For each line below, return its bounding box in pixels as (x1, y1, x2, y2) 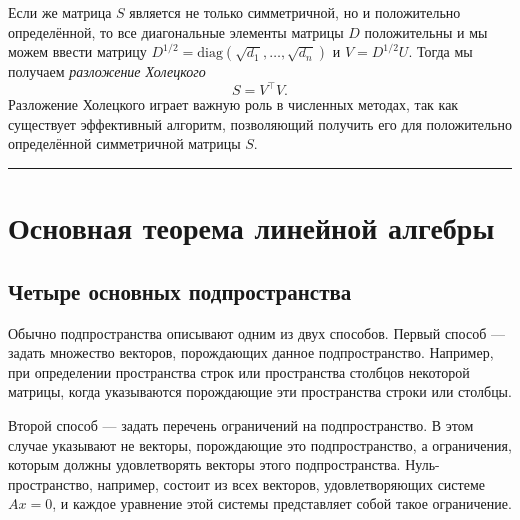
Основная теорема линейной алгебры (8, 207, 495, 248)
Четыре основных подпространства (8, 275, 352, 306)
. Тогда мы (408, 41, 473, 62)
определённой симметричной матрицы (8, 133, 241, 154)
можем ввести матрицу (8, 41, 147, 62)
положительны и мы (364, 21, 488, 42)
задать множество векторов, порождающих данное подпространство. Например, (8, 342, 494, 363)
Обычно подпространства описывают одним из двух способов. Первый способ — (8, 322, 505, 343)
